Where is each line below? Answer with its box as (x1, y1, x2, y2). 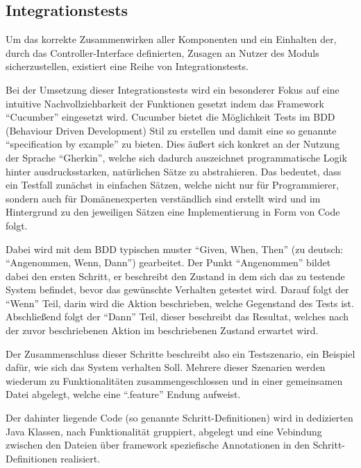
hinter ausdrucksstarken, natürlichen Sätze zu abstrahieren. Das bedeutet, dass (6, 164, 342, 178)
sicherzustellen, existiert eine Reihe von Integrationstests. (6, 59, 249, 73)
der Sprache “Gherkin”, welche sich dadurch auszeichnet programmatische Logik (6, 150, 347, 164)
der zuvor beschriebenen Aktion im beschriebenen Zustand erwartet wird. (6, 323, 319, 338)
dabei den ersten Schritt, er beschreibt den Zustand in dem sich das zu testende (6, 268, 345, 283)
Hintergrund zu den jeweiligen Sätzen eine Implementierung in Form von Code (6, 205, 340, 219)
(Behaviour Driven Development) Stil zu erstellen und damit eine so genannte (6, 123, 337, 137)
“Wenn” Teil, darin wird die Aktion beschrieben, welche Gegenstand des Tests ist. (6, 295, 354, 310)
